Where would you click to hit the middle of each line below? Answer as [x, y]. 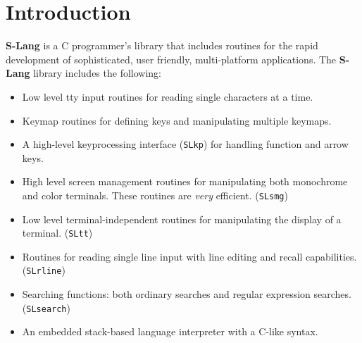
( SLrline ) [44, 270]
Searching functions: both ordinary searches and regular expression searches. [187, 294]
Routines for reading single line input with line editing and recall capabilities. [189, 256]
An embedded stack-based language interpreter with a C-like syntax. [170, 331]
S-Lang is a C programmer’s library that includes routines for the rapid [162, 45]
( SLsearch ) [46, 307]
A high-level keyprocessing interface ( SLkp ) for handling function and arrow [185, 144]
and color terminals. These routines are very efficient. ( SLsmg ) [155, 195]
